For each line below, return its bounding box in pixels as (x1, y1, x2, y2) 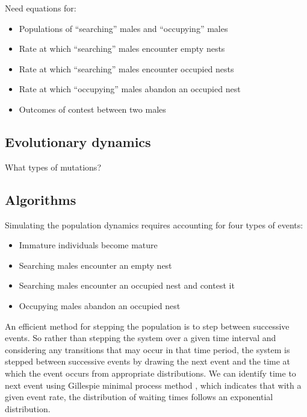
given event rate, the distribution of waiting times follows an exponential (5, 390, 273, 403)
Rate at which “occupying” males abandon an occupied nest (19, 83, 241, 95)
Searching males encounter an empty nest (19, 259, 172, 271)
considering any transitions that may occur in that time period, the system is (5, 343, 290, 356)
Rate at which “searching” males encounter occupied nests (19, 62, 234, 75)
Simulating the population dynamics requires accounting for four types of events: (5, 218, 303, 231)
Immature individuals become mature (19, 239, 158, 251)
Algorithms (5, 190, 76, 208)
